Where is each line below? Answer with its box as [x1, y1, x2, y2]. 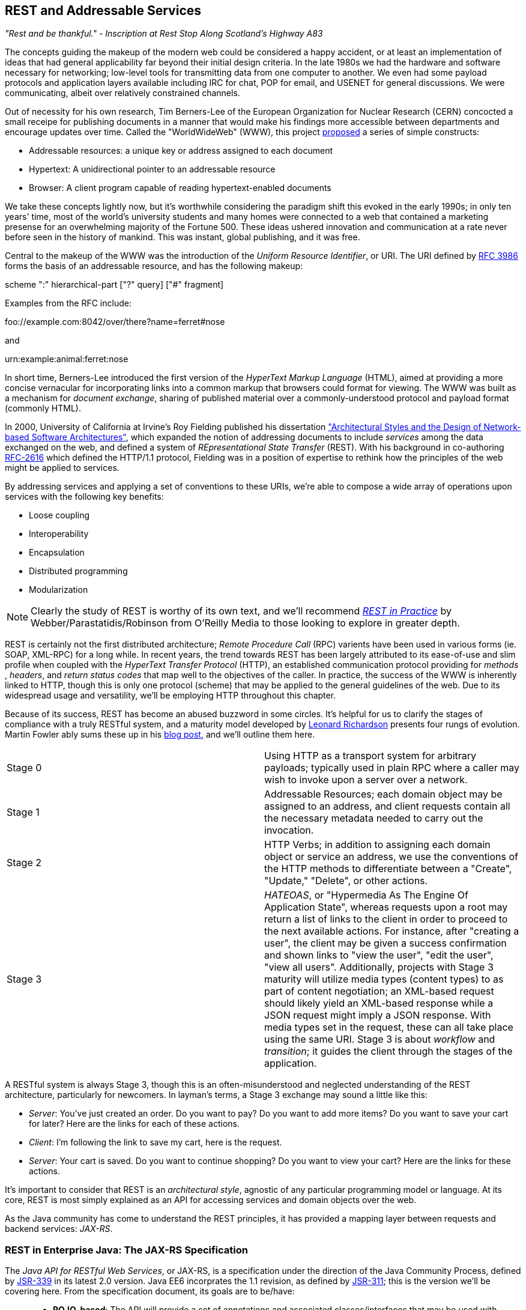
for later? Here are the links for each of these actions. [29, 1118, 240, 1129]
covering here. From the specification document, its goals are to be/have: [5, 1286, 295, 1297]
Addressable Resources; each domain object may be [264, 788, 503, 801]
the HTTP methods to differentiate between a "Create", [264, 863, 512, 875]
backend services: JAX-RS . [5, 1224, 113, 1234]
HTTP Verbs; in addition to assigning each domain [264, 838, 491, 851]
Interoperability [29, 529, 89, 539]
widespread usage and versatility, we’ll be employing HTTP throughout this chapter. [5, 690, 336, 701]
